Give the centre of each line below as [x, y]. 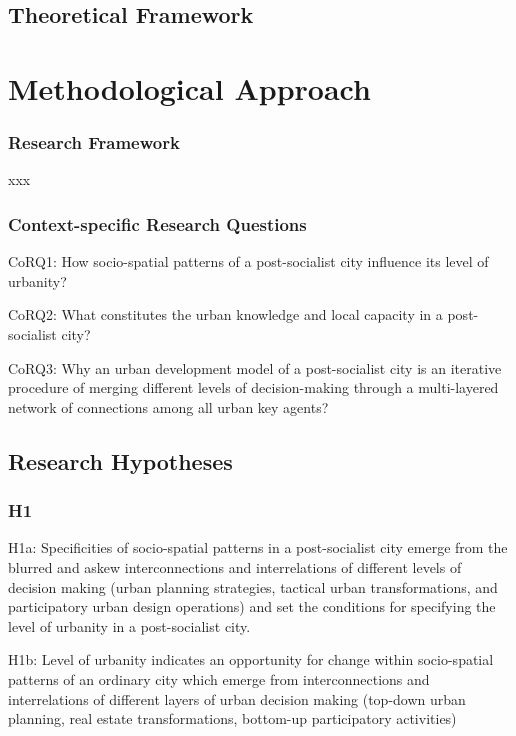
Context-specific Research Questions [157, 223]
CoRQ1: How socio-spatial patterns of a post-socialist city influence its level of [248, 261]
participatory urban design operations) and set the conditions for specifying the [252, 606]
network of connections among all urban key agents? [168, 406]
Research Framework [94, 142]
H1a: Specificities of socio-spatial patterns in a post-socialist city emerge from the [258, 547]
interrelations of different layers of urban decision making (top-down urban [237, 698]
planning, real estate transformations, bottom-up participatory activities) [232, 718]
